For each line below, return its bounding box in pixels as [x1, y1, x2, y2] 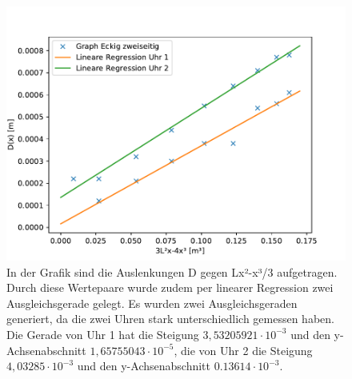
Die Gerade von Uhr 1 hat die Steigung [6, 325, 199, 342]
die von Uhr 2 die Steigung [181, 341, 313, 358]
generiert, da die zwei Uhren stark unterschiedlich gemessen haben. [6, 310, 334, 327]
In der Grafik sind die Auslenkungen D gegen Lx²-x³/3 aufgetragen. [6, 263, 338, 280]
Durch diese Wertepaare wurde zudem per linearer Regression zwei [6, 279, 334, 296]
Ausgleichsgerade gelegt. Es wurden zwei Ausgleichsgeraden [6, 294, 298, 311]
